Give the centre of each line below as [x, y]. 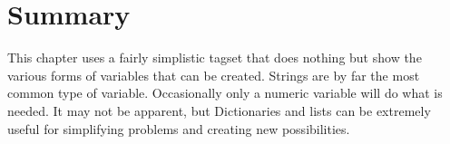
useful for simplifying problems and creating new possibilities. [179, 128]
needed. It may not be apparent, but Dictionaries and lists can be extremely [219, 110]
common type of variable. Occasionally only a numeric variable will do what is [225, 93]
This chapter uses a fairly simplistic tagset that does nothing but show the [215, 58]
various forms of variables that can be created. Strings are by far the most [214, 75]
